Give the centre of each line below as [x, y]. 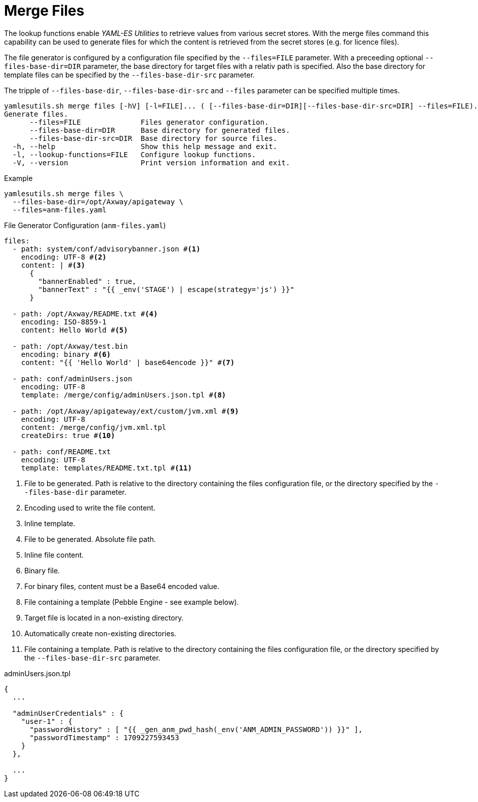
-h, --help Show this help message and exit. [145, 146]
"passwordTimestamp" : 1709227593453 [104, 737]
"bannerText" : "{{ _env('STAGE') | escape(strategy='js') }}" [166, 289]
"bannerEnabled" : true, [87, 281]
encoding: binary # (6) [66, 354]
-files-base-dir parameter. [75, 492]
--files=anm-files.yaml [59, 210]
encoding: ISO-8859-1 [64, 322]
